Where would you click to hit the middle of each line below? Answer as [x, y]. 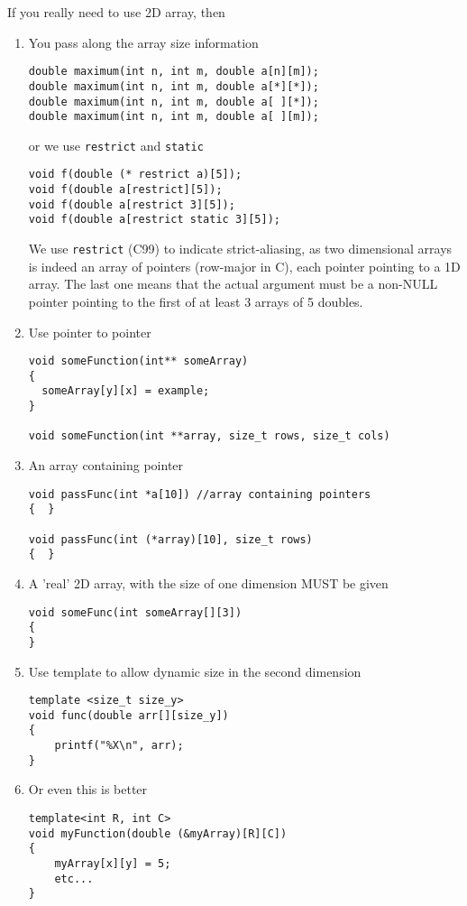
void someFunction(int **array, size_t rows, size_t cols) [209, 436]
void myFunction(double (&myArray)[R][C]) [158, 833]
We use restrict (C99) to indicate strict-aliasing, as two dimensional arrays [240, 249]
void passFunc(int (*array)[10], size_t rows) [170, 539]
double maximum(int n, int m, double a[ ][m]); [174, 117]
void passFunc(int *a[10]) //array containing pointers [200, 494]
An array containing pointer [106, 465]
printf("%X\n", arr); [119, 746]
